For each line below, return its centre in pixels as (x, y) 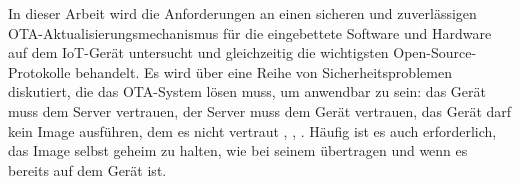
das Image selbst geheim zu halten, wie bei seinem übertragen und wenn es (238, 150)
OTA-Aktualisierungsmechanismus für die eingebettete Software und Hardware (250, 32)
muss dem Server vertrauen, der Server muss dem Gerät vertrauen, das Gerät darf (260, 110)
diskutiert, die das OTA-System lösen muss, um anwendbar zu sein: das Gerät (247, 91)
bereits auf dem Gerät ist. (87, 169)
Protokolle (39, 71)
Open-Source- (435, 52)
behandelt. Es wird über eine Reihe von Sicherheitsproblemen (263, 71)
